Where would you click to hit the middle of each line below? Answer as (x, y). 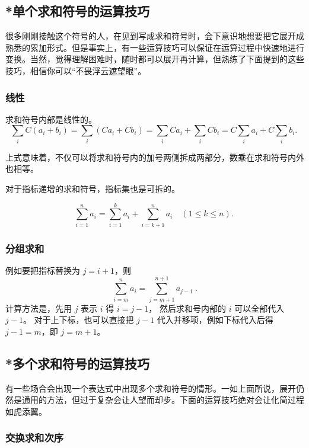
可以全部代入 (259, 308)
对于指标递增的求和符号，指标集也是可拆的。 (93, 188)
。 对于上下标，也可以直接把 (78, 320)
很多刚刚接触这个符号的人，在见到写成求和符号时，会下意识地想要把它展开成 (155, 36)
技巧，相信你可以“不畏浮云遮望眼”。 (76, 70)
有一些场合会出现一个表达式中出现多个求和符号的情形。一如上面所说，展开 (151, 388)
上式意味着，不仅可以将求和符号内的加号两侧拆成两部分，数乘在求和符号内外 (155, 157)
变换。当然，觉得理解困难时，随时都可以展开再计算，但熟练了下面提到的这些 (155, 59)
